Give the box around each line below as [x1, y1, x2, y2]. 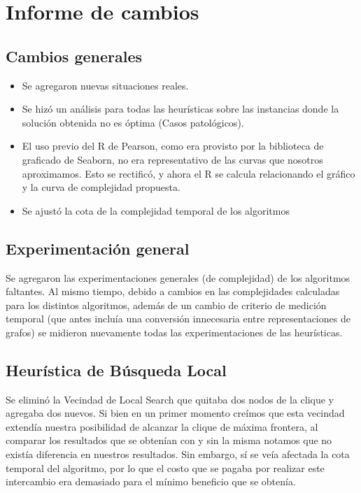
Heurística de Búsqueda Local [6, 359, 227, 380]
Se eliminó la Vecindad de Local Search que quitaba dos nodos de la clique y [6, 392, 334, 406]
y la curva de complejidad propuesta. [22, 180, 180, 194]
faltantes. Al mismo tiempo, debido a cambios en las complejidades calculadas [6, 284, 340, 299]
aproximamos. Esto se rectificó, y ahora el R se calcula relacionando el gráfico [22, 166, 355, 180]
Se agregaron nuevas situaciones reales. [22, 78, 189, 92]
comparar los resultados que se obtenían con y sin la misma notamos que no [6, 433, 332, 448]
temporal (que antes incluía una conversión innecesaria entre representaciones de [6, 311, 351, 326]
